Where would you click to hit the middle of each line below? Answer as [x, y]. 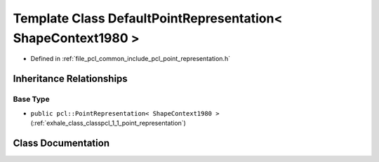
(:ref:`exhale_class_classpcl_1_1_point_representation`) [108, 123]
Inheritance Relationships [70, 79]
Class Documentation [61, 143]
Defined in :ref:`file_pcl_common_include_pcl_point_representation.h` [131, 59]
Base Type [31, 100]
